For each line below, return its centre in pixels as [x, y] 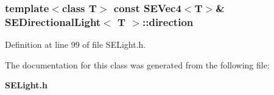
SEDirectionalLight [53, 21]
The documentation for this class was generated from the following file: [137, 64]
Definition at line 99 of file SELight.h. [76, 44]
